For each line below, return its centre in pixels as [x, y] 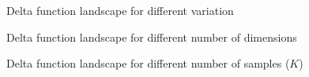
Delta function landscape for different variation [120, 10]
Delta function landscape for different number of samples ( [148, 63]
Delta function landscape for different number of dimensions [152, 37]
